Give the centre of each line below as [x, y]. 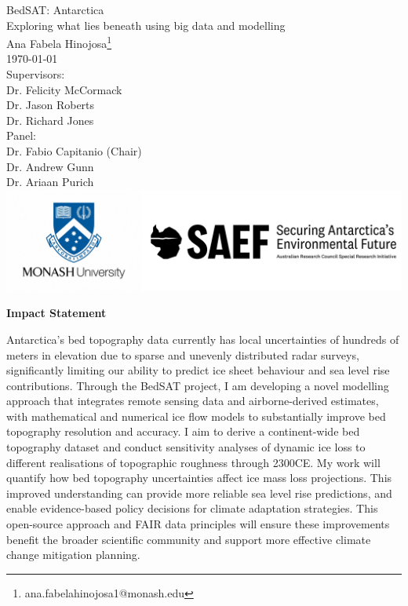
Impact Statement [56, 313]
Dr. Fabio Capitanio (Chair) [74, 151]
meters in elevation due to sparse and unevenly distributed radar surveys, [183, 354]
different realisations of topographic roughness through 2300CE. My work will [193, 462]
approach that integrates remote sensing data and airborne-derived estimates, [193, 401]
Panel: [21, 135]
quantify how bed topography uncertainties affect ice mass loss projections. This [199, 478]
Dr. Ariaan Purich [50, 182]
